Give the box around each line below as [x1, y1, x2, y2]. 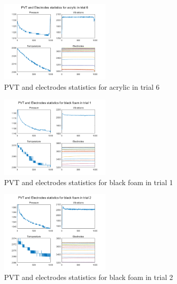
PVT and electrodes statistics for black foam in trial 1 [4, 176, 173, 187]
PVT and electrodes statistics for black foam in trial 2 [4, 272, 173, 282]
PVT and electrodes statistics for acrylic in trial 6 [4, 82, 160, 92]
